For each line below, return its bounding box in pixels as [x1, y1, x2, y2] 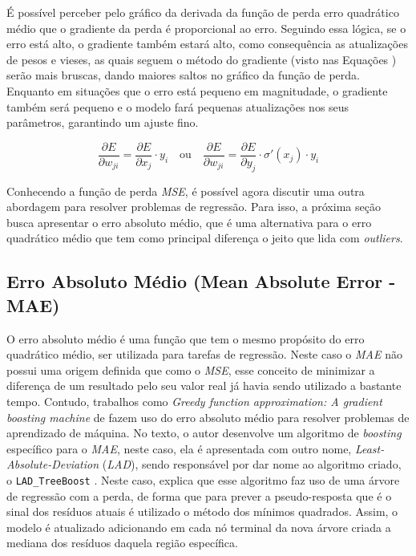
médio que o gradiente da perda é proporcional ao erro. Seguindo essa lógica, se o [6, 19, 406, 36]
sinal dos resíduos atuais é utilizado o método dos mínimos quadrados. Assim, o [6, 503, 398, 520]
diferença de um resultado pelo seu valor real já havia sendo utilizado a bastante [6, 377, 402, 394]
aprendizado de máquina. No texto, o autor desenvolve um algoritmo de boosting [6, 424, 402, 441]
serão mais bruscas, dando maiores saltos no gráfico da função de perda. [6, 67, 360, 83]
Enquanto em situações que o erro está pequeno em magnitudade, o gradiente [6, 82, 388, 99]
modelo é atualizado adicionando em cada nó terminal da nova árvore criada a [6, 518, 391, 535]
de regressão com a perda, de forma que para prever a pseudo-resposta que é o [6, 487, 392, 504]
